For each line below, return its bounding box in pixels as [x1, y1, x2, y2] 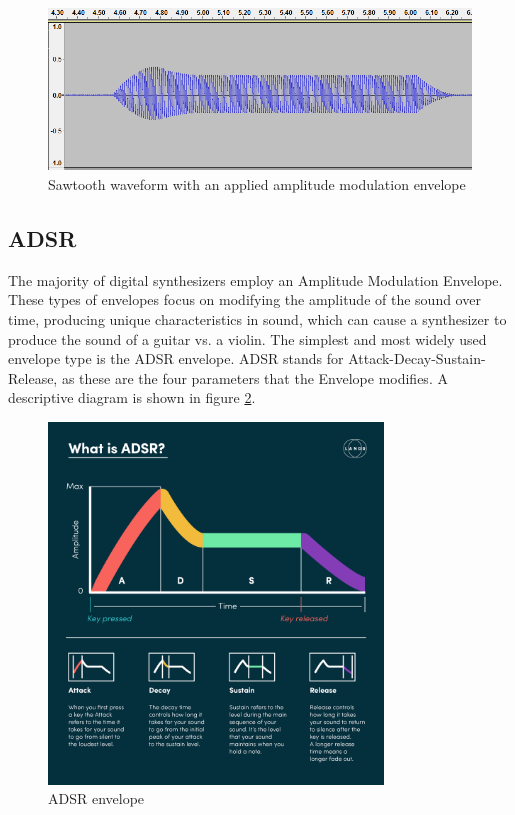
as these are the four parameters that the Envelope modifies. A [61, 367, 448, 388]
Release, [8, 367, 58, 388]
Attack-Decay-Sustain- [348, 348, 486, 369]
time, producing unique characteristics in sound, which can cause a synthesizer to [8, 308, 507, 329]
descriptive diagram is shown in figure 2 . [8, 387, 256, 408]
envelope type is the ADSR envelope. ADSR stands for [8, 348, 344, 369]
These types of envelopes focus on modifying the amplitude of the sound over [8, 289, 481, 310]
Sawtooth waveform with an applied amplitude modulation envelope [48, 173, 466, 194]
